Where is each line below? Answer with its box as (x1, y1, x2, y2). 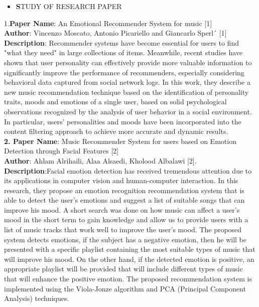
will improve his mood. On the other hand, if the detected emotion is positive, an (4, 253, 254, 264)
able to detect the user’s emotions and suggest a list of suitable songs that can (4, 195, 245, 205)
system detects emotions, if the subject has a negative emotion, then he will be (4, 234, 247, 244)
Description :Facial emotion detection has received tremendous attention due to (4, 165, 252, 176)
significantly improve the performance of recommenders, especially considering (4, 67, 244, 77)
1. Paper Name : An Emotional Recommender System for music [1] (4, 18, 212, 28)
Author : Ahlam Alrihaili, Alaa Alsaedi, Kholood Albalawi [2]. (4, 155, 197, 166)
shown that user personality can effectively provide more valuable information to (4, 57, 252, 67)
